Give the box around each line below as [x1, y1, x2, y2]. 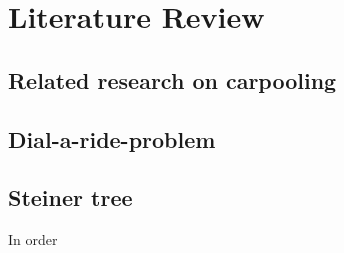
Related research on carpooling [8, 64, 337, 95]
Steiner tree [8, 182, 133, 213]
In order [8, 229, 58, 250]
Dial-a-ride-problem [8, 123, 216, 154]
